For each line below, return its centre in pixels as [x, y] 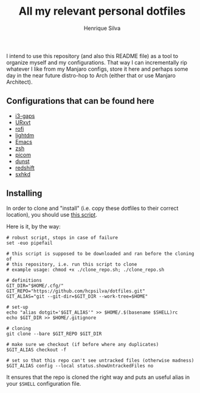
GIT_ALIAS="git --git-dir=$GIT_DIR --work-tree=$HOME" [77, 296]
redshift [25, 168]
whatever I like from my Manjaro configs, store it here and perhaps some [97, 69]
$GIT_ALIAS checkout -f [36, 350]
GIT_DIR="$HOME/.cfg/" [35, 286]
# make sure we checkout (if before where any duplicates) [83, 344]
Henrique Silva [102, 28]
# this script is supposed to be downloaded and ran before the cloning [100, 254]
